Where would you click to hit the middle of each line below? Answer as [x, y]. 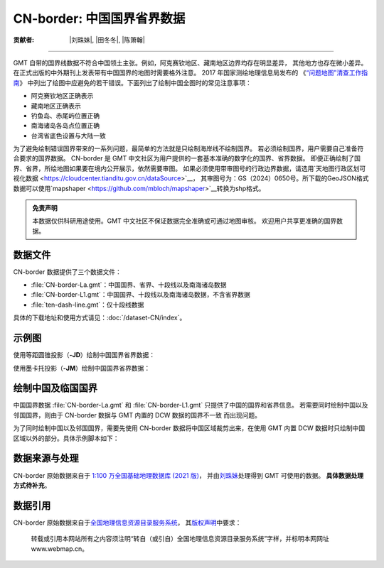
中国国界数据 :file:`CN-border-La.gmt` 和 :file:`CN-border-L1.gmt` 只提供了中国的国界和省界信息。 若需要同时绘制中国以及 [191, 405]
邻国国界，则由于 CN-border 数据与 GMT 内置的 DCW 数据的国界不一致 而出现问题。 [137, 415]
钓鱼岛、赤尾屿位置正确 [65, 115]
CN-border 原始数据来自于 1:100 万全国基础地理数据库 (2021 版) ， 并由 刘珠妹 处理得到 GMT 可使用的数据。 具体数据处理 [188, 475]
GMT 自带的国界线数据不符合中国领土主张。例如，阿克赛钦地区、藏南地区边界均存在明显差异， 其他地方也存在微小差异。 [190, 62]
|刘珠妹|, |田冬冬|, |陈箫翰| [107, 40]
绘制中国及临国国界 [55, 388]
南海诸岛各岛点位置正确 [65, 126]
